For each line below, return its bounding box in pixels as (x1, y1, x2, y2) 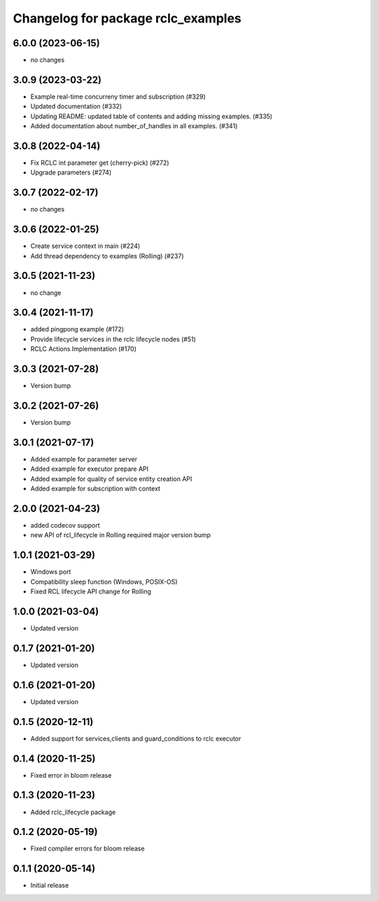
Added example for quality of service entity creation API (30, 474, 192, 483)
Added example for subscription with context (30, 484, 161, 493)
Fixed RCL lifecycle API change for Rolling (30, 587, 152, 596)
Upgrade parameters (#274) (30, 168, 112, 177)
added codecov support (30, 521, 101, 530)
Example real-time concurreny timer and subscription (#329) (30, 92, 206, 101)
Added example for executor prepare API (30, 465, 149, 473)
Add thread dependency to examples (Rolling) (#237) (30, 252, 184, 260)
